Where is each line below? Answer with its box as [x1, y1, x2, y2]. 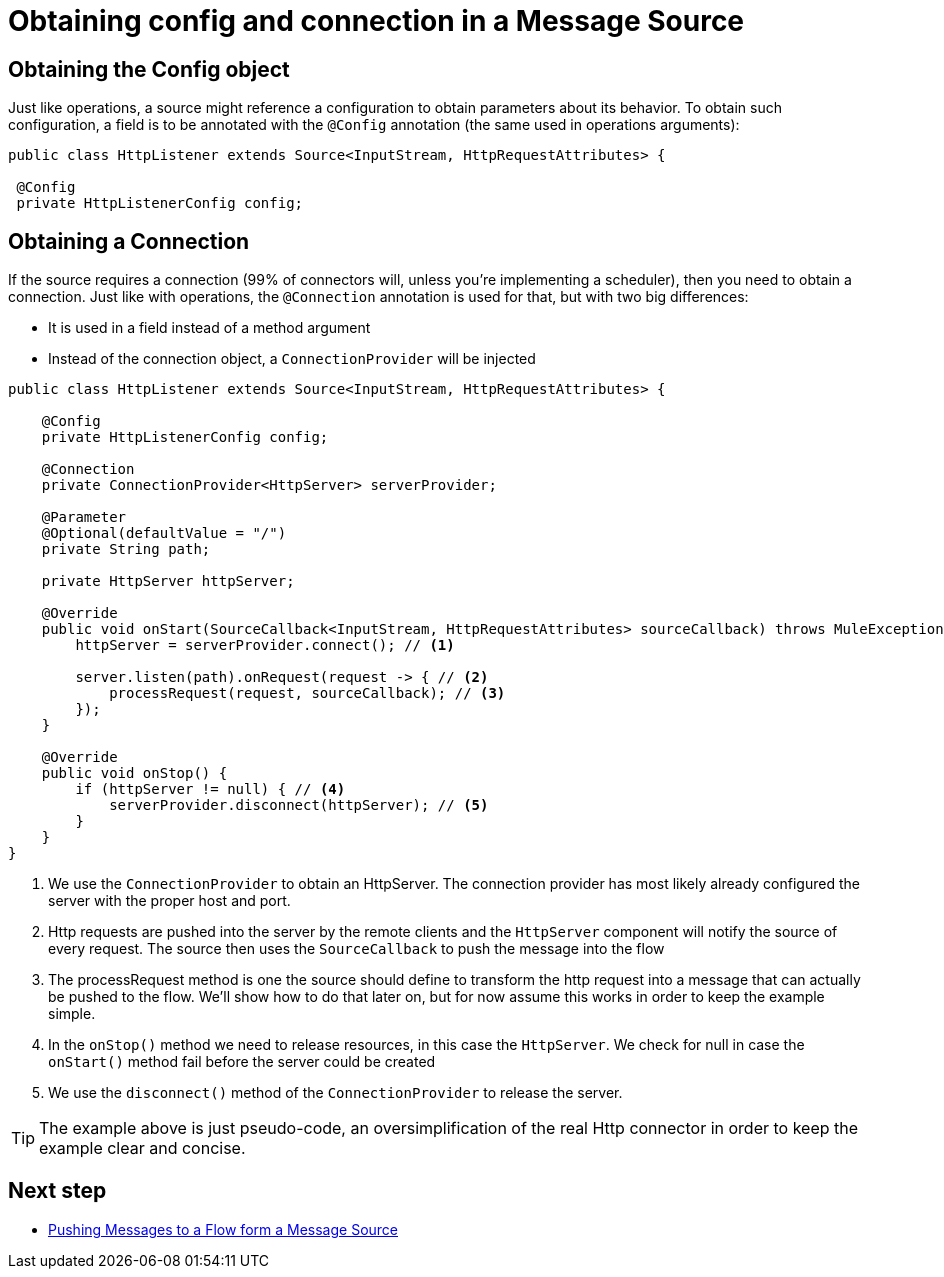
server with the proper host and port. [48, 892, 291, 910]
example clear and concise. [39, 1138, 246, 1159]
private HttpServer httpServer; [41, 573, 295, 590]
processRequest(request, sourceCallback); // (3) [109, 685, 506, 702]
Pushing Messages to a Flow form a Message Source [48, 1220, 399, 1238]
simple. [48, 1005, 96, 1023]
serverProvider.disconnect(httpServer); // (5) [109, 797, 489, 814]
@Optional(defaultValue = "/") [41, 525, 287, 542]
